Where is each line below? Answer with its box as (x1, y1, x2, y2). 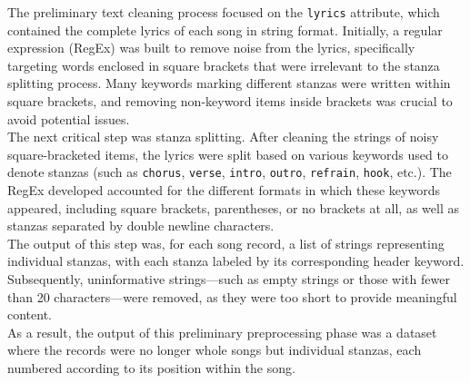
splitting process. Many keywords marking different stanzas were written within (7, 74, 451, 93)
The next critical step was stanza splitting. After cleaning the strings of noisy (7, 127, 439, 146)
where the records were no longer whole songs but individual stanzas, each (7, 340, 422, 359)
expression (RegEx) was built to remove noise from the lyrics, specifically (7, 38, 415, 57)
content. (7, 305, 52, 324)
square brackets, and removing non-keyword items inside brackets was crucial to (7, 92, 453, 111)
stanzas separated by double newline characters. (7, 216, 275, 235)
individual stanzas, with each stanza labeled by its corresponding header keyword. (7, 251, 465, 270)
